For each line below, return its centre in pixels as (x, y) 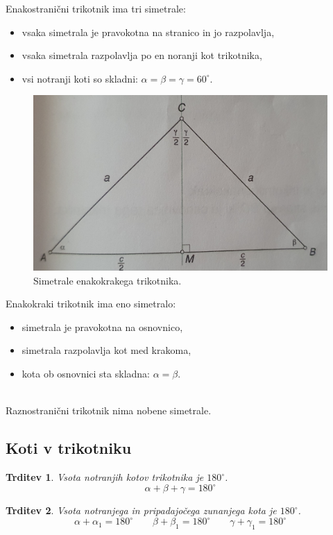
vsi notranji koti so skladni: (80, 78)
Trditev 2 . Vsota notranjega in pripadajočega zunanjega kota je (141, 510)
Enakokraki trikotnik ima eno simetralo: (91, 304)
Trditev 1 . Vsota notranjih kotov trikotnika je (105, 477)
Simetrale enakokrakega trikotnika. (108, 280)
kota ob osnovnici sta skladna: (86, 374)
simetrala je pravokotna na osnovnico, (102, 326)
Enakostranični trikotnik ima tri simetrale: (96, 8)
